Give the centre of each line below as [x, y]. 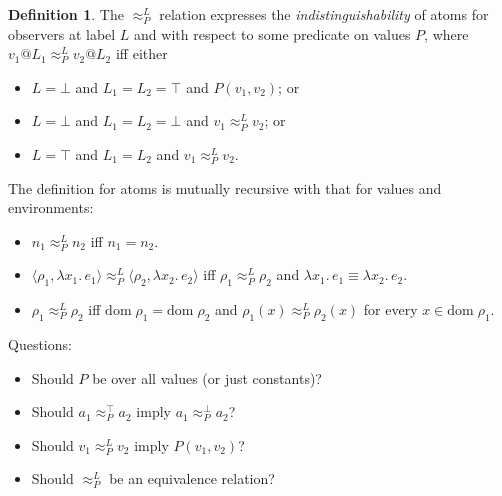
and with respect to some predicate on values [272, 33]
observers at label [62, 33]
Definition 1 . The [66, 14]
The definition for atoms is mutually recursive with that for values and [225, 187]
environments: [51, 207]
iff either [141, 53]
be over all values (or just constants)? [207, 377]
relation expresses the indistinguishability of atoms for [324, 14]
